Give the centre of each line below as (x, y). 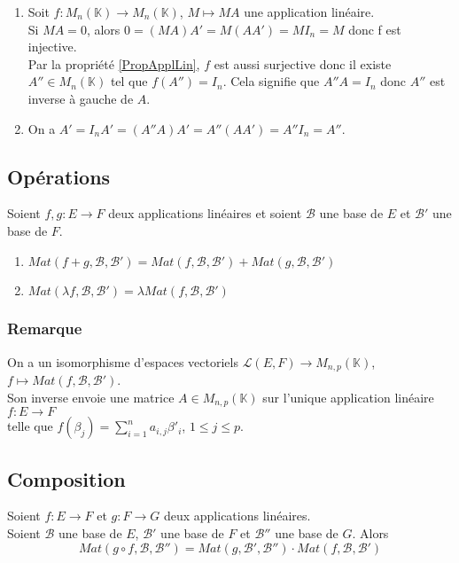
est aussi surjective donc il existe (303, 63)
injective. (52, 47)
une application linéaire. (309, 12)
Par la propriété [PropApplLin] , (114, 63)
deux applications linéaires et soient (205, 213)
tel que (129, 81)
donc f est (375, 29)
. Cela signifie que (271, 81)
